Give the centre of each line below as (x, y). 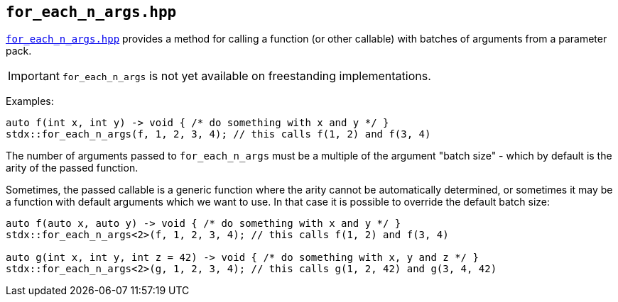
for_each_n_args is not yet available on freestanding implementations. (246, 76)
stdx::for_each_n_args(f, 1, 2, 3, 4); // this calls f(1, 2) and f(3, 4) (218, 134)
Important (34, 76)
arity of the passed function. (72, 168)
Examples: (30, 101)
